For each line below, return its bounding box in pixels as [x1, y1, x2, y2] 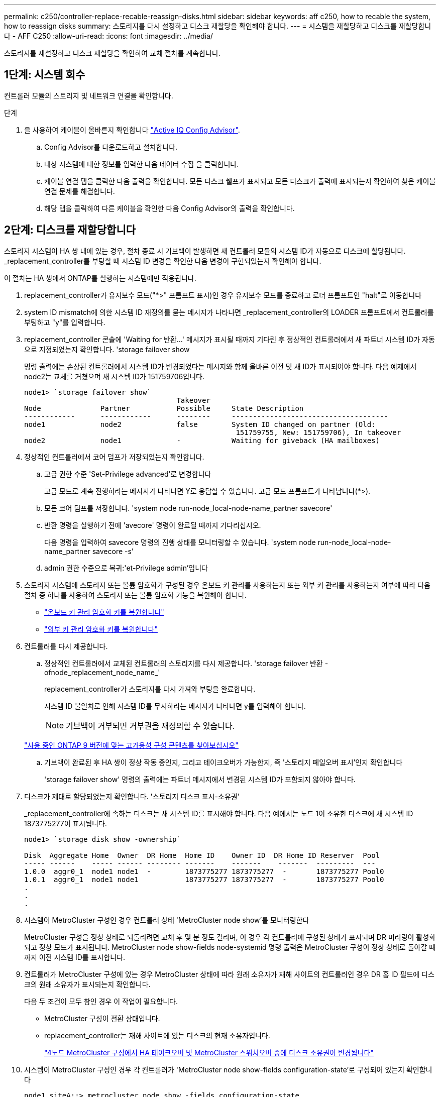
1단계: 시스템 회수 [4, 68, 85, 81]
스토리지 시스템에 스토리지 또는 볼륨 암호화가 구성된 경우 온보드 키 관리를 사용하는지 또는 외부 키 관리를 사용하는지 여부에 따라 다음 [24, 580, 430, 589]
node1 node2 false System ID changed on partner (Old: [24, 420, 376, 428]
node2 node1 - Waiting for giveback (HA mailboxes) [24, 436, 380, 445]
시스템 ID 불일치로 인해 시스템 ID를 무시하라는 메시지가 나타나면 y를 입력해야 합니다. [44, 701, 306, 710]
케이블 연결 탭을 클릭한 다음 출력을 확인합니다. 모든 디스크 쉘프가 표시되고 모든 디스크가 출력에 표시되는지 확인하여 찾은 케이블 [44, 176, 436, 185]
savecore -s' [92, 546, 134, 556]
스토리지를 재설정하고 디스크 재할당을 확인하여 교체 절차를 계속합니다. [4, 49, 221, 57]
